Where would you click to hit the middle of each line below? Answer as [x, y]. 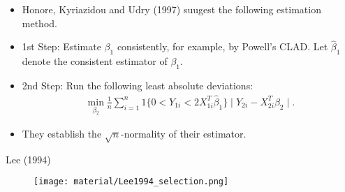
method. [39, 23]
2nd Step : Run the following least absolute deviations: [138, 85]
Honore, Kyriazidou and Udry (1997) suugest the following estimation [171, 9]
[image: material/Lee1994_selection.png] [131, 182]
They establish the [62, 134]
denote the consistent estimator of [95, 61]
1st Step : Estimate [61, 46]
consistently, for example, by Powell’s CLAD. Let [222, 46]
